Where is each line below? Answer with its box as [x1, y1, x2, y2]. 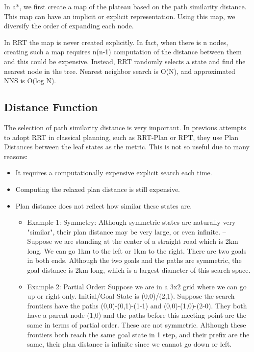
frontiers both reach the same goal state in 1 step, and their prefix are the [27, 329, 250, 339]
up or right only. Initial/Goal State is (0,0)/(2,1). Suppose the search [27, 291, 235, 301]
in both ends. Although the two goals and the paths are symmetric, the [27, 255, 242, 265]
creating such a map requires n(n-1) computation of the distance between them [4, 47, 242, 57]
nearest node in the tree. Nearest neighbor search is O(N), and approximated [4, 66, 235, 76]
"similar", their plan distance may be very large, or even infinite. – [27, 226, 226, 236]
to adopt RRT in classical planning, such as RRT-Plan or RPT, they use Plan [4, 132, 238, 142]
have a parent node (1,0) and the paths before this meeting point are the [27, 310, 246, 320]
